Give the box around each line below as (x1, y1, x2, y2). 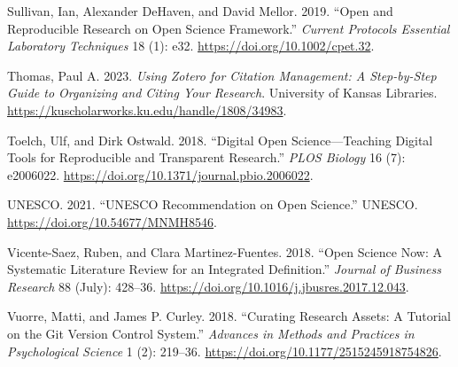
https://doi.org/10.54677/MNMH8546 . (7, 212, 218, 230)
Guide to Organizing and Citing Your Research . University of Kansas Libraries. (7, 83, 438, 102)
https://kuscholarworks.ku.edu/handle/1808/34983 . (7, 100, 287, 119)
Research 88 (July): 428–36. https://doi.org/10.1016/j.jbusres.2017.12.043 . (7, 277, 409, 295)
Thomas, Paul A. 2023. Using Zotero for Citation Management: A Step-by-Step (7, 66, 437, 84)
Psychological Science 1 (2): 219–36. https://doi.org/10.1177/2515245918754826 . (7, 341, 442, 360)
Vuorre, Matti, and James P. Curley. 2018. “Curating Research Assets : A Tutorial (7, 307, 451, 325)
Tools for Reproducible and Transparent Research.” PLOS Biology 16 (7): (7, 148, 406, 167)
